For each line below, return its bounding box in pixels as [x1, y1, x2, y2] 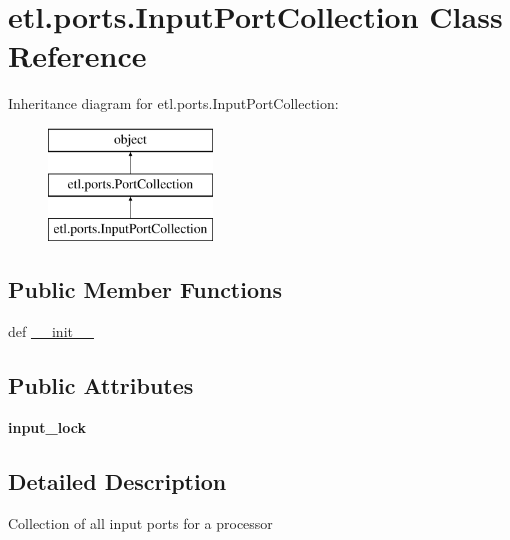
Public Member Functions [8, 274, 282, 305]
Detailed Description [8, 465, 227, 496]
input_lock [8, 416, 86, 437]
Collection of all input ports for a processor [8, 512, 273, 533]
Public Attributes [8, 370, 194, 401]
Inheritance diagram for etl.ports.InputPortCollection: [8, 93, 339, 114]
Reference [8, 35, 147, 76]
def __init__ [8, 321, 94, 342]
